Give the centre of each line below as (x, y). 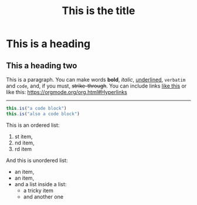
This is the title (98, 11)
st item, (23, 136)
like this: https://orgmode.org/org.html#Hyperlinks (67, 92)
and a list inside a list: (40, 184)
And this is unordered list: (37, 160)
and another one (43, 196)
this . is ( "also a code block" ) (43, 114)
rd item (23, 149)
